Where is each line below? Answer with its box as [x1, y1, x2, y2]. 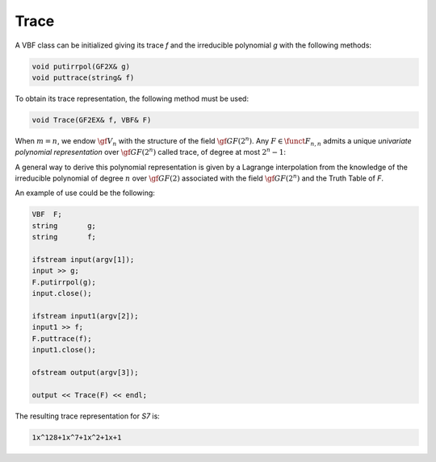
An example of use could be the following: [15, 188, 155, 198]
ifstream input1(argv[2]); [31, 311, 139, 320]
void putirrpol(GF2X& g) [31, 61, 131, 71]
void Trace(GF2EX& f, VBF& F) [31, 115, 152, 124]
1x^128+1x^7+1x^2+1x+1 [31, 432, 122, 442]
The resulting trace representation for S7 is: [15, 411, 161, 421]
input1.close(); [31, 345, 97, 355]
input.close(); [31, 289, 92, 298]
